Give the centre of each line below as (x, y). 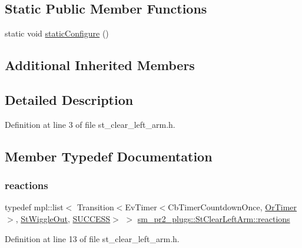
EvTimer (141, 207)
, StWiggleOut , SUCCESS (63, 218)
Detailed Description (69, 99)
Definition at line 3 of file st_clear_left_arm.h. (90, 124)
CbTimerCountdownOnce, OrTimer (233, 207)
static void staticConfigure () (57, 33)
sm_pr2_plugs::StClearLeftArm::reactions (214, 218)
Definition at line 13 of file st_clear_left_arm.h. (92, 238)
